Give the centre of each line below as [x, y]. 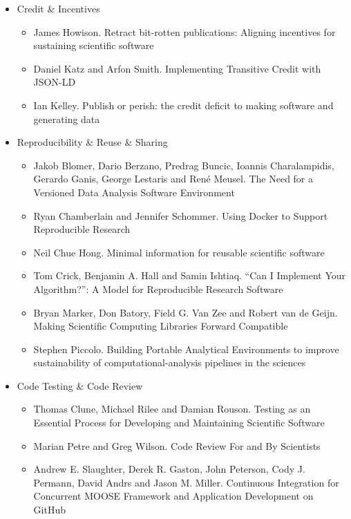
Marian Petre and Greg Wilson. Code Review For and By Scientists [177, 445]
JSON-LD [55, 82]
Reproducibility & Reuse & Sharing [92, 142]
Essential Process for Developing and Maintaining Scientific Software [179, 423]
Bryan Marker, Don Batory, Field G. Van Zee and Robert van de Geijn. [186, 312]
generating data [67, 119]
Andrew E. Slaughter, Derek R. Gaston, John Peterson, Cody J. [169, 469]
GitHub [49, 510]
